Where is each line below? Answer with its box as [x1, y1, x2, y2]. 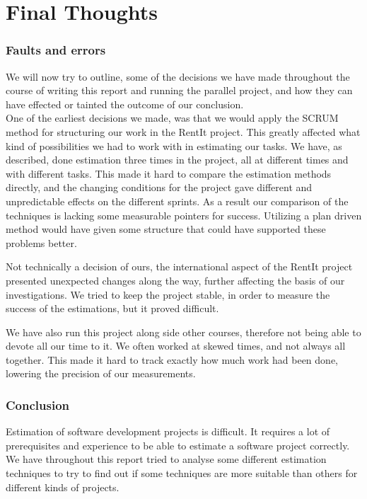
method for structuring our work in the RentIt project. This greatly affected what [6, 124, 361, 139]
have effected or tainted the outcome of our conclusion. [6, 96, 244, 111]
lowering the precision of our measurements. [6, 366, 196, 381]
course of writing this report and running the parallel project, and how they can [6, 83, 353, 98]
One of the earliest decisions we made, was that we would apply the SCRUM [6, 110, 339, 125]
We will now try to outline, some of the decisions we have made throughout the [6, 69, 350, 84]
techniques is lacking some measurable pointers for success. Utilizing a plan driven [6, 207, 362, 222]
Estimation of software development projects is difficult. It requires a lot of [6, 424, 330, 439]
